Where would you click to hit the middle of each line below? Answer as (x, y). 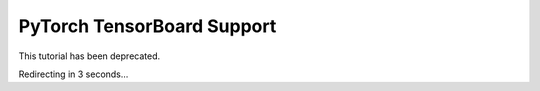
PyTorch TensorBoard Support (147, 26)
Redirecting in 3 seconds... (73, 74)
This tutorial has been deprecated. (89, 56)
